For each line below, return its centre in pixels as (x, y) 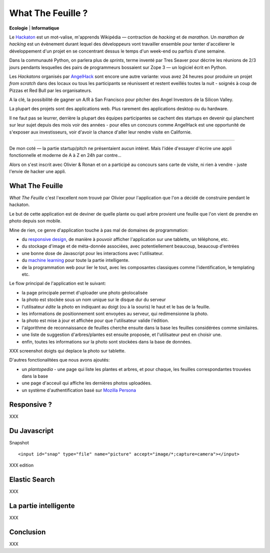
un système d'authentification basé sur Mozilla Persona (79, 390)
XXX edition (21, 465)
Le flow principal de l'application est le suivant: (57, 283)
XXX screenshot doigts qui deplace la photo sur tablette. (67, 350)
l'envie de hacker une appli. (37, 171)
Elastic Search (32, 480)
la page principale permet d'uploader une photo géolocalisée (85, 292)
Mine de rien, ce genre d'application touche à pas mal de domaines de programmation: (99, 230)
